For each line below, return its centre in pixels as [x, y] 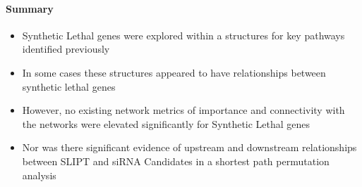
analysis [39, 175]
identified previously [66, 49]
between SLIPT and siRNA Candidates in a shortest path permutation [176, 161]
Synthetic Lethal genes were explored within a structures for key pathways [183, 35]
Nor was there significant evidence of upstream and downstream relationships [189, 147]
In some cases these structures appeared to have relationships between [174, 72]
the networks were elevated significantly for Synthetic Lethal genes [166, 123]
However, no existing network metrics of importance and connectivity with [183, 110]
